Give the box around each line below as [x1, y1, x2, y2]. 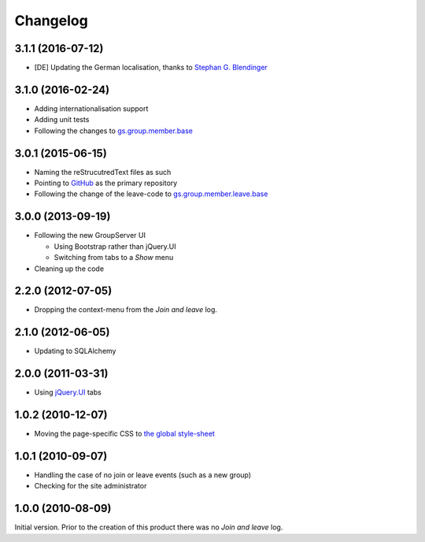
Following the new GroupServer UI [34, 231, 146, 240]
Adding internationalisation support [34, 103, 149, 113]
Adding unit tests [34, 115, 90, 124]
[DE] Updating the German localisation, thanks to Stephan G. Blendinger [34, 63, 268, 72]
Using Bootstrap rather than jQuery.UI [54, 241, 176, 251]
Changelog [14, 12, 88, 29]
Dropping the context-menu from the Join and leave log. [34, 305, 218, 314]
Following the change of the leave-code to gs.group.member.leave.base [34, 189, 268, 199]
